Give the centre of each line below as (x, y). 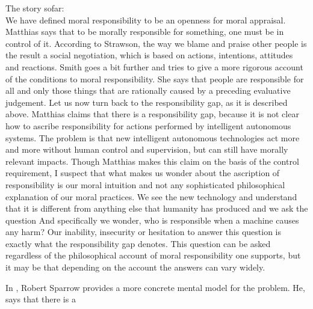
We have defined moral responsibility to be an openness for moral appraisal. (146, 20)
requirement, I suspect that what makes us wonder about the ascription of (143, 173)
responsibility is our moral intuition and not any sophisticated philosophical (145, 184)
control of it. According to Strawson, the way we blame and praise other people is (156, 43)
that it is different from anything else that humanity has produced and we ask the (157, 208)
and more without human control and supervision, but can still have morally (147, 149)
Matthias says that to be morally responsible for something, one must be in (145, 32)
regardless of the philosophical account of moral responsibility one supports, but (153, 255)
